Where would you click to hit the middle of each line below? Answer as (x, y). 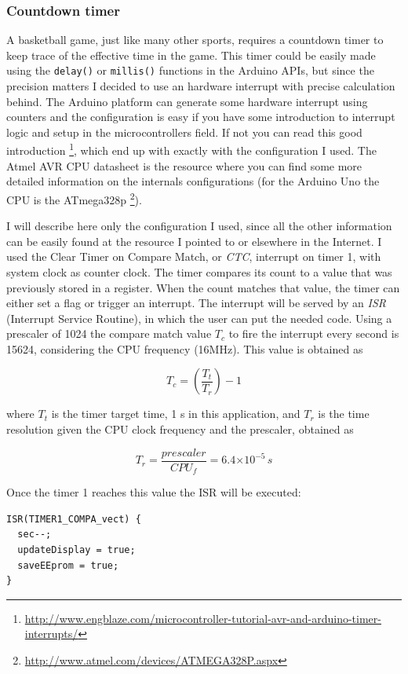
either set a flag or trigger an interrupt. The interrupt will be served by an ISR (197, 303)
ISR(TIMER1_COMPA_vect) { (74, 519)
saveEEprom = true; (68, 565)
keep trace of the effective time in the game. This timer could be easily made (191, 55)
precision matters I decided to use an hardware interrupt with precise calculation (201, 86)
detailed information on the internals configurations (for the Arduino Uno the (193, 181)
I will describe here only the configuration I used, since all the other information (199, 226)
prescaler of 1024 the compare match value (109, 333)
